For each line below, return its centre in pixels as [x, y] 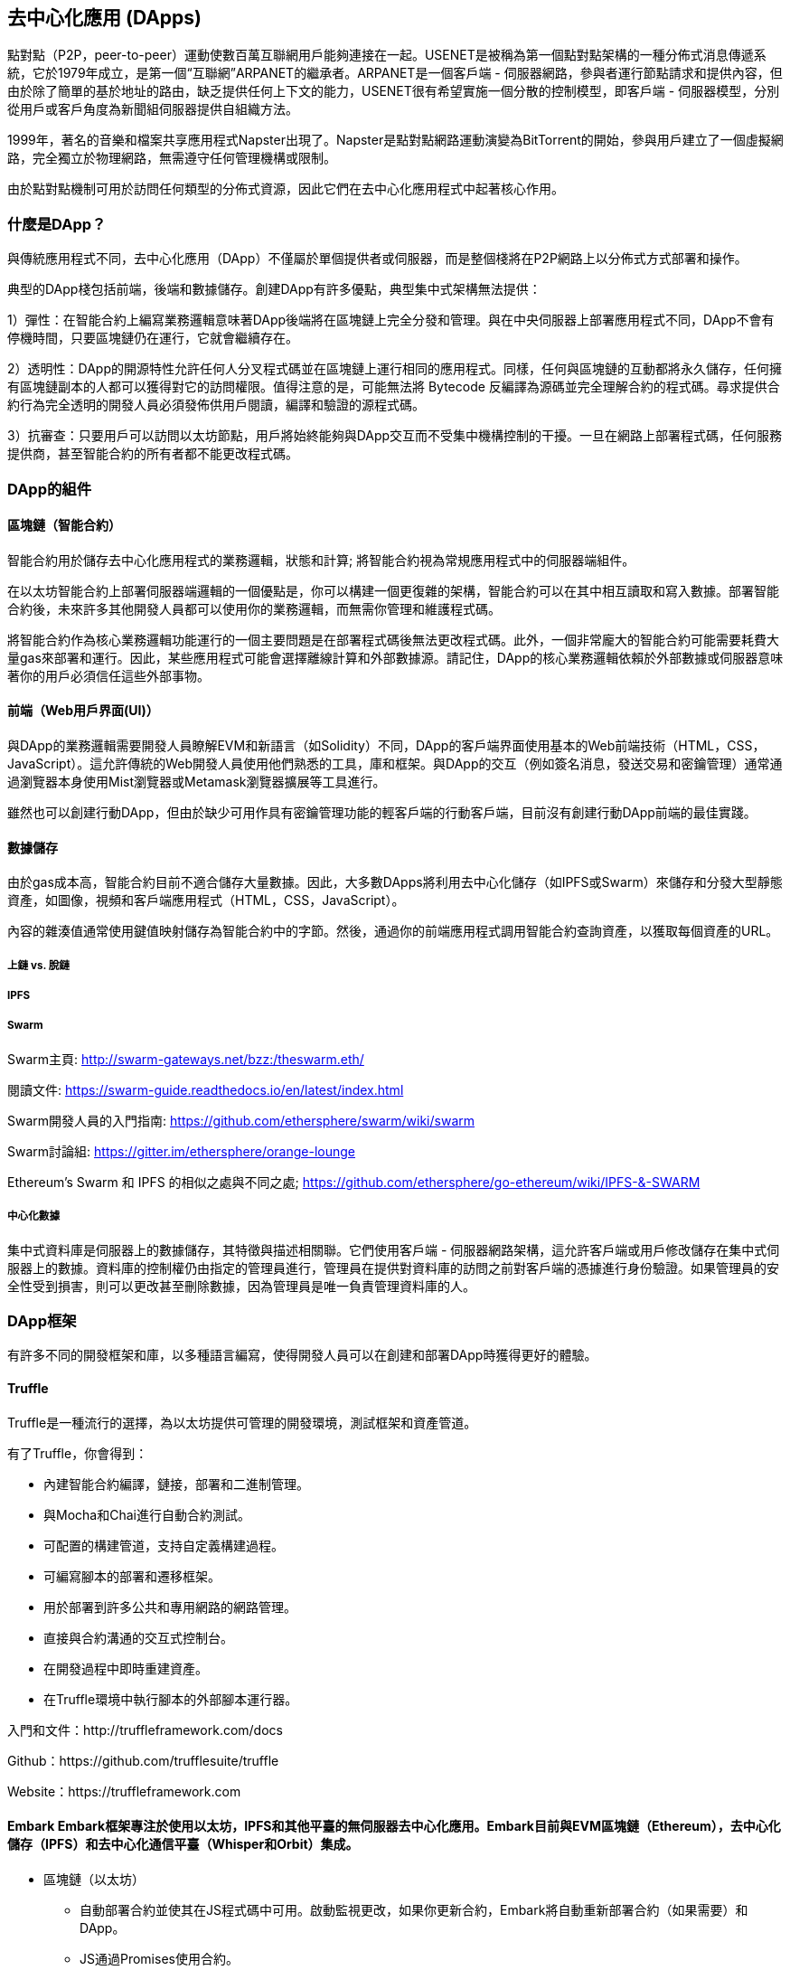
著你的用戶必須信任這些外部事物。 [108, 675]
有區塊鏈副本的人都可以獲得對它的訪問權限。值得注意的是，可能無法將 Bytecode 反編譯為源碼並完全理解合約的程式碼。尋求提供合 [394, 387]
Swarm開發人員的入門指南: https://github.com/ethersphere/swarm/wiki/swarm [241, 1120]
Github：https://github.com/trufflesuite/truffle [143, 1760]
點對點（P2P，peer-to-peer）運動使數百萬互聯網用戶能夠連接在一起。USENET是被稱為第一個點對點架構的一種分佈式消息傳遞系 [387, 55]
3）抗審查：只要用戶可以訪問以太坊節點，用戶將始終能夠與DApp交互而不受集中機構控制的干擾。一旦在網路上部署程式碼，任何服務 [395, 436]
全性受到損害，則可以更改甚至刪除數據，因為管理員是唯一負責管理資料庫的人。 [241, 1286]
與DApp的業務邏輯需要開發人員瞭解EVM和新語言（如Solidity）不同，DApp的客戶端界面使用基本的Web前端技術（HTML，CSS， [386, 745]
